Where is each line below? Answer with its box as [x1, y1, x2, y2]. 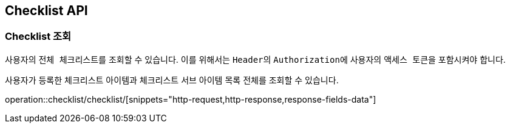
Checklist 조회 [5, 30, 72, 43]
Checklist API [5, 3, 88, 18]
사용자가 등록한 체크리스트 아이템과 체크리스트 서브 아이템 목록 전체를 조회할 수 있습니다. [5, 74, 339, 85]
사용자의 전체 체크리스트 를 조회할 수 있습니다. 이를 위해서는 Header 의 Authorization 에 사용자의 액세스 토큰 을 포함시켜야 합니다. [5, 54, 506, 65]
